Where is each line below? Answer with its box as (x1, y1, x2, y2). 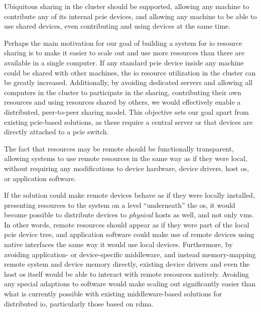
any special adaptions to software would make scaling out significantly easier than (4, 278, 256, 289)
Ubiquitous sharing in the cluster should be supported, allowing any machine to (4, 1, 249, 11)
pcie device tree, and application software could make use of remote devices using (4, 229, 254, 240)
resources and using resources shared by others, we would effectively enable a (4, 97, 241, 107)
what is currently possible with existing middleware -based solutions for (4, 288, 222, 299)
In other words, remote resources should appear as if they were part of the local (4, 219, 249, 229)
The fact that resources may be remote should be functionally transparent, (4, 143, 234, 153)
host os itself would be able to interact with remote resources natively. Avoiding (4, 268, 249, 279)
